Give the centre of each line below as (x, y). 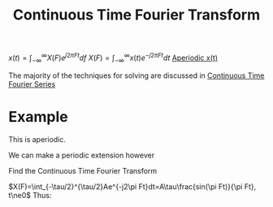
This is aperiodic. (37, 139)
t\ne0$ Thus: (30, 195)
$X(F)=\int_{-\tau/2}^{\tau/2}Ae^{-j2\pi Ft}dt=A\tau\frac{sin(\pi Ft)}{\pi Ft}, (132, 186)
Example (38, 116)
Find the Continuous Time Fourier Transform (83, 170)
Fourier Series (32, 84)
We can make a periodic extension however (82, 155)
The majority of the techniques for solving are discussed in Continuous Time (136, 75)
